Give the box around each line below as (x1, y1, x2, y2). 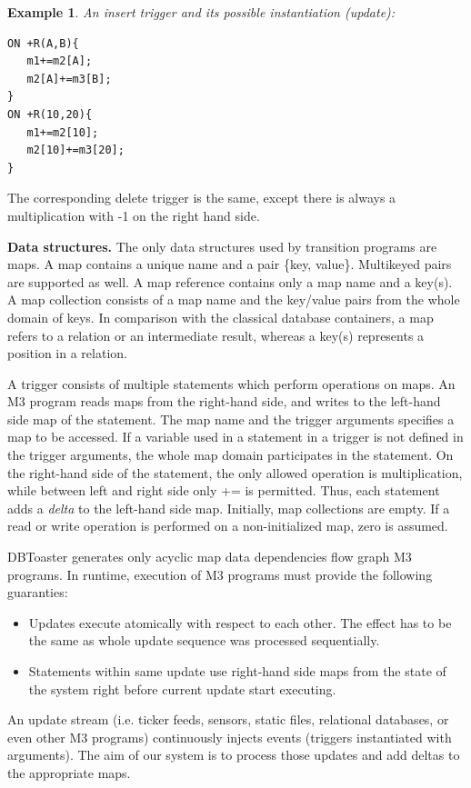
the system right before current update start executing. (28, 679, 336, 698)
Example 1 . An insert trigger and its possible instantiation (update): (7, 3, 396, 21)
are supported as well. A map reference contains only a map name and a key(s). (7, 272, 453, 291)
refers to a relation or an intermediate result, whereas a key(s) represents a (7, 325, 425, 344)
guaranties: (7, 583, 68, 602)
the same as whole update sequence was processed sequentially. (28, 631, 380, 650)
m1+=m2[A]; (26, 55, 93, 68)
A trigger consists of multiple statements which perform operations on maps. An (7, 374, 456, 393)
